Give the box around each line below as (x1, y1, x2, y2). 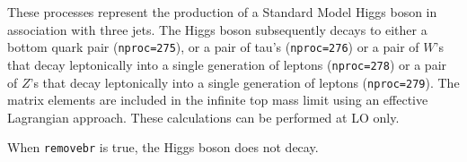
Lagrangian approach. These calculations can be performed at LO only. (7, 107, 400, 126)
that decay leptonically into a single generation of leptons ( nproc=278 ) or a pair (7, 55, 447, 73)
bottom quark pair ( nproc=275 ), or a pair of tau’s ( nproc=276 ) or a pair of (7, 38, 419, 56)
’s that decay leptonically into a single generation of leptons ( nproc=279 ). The (30, 72, 460, 91)
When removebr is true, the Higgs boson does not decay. (7, 138, 319, 157)
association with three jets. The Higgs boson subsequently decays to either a (7, 20, 427, 38)
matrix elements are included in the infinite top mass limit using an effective (7, 90, 428, 109)
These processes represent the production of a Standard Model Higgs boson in (7, 3, 437, 21)
